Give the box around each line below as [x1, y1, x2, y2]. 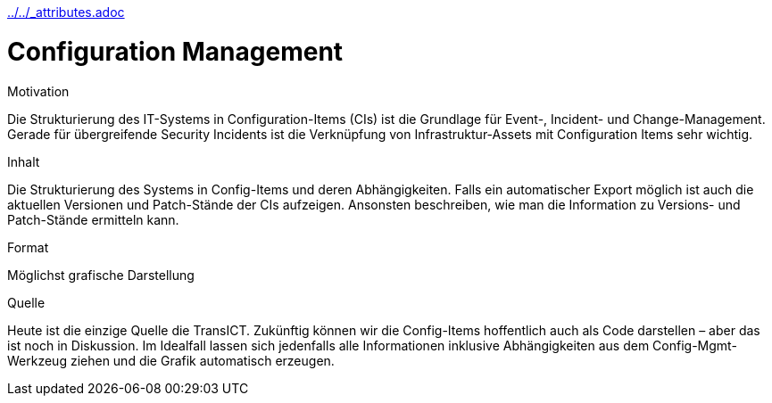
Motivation [7, 83, 70, 99]
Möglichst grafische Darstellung [7, 267, 195, 283]
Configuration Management [7, 36, 344, 67]
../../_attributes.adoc [7, 4, 125, 20]
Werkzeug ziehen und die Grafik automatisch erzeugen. [7, 352, 335, 368]
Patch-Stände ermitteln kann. [7, 211, 179, 227]
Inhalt [7, 153, 40, 169]
